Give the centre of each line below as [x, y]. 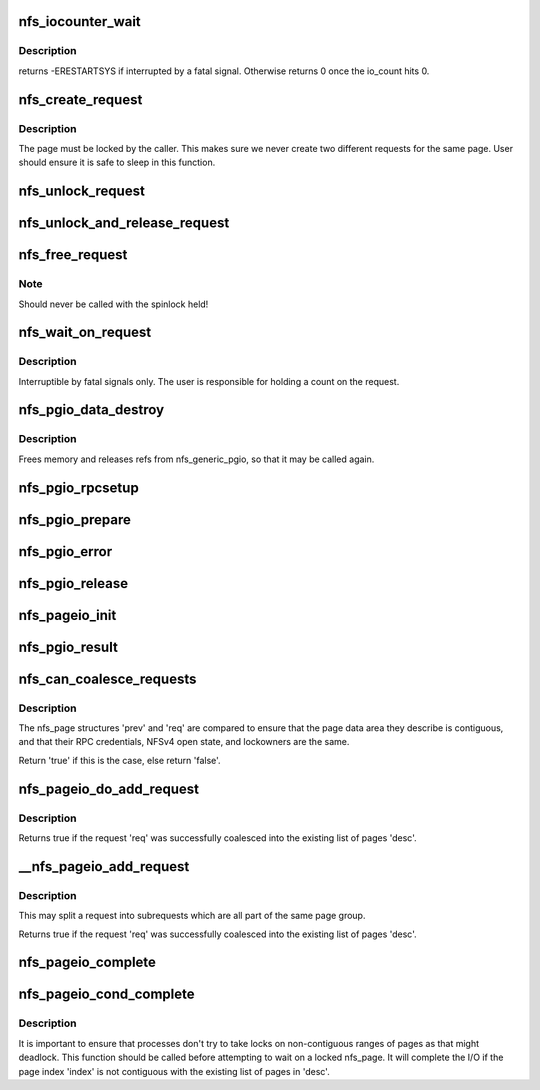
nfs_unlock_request [81, 191]
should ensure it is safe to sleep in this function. [117, 162]
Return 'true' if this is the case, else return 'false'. [119, 760]
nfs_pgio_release [73, 583]
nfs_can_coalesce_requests [107, 678]
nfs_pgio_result [68, 646]
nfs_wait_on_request [85, 332]
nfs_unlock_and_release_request [124, 223]
